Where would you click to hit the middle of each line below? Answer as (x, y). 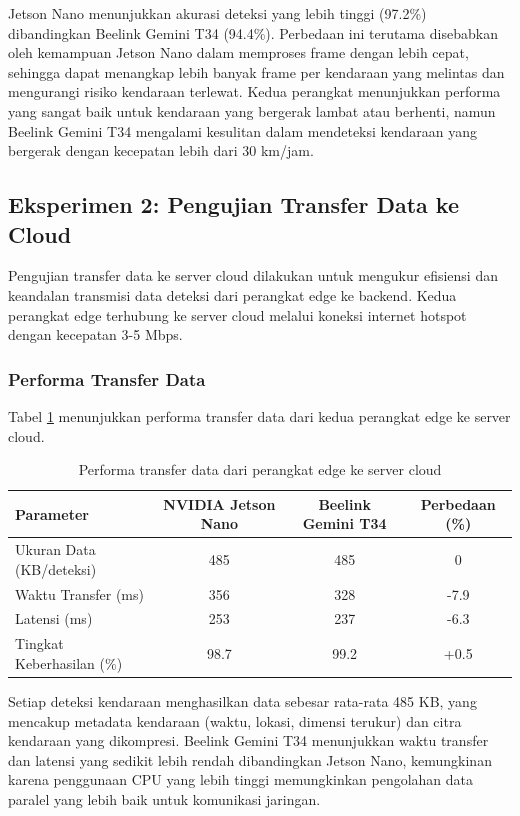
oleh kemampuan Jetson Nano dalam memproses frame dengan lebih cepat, (238, 52)
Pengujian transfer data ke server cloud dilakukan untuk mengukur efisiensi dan (253, 275)
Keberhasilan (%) (69, 662)
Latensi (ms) (54, 618)
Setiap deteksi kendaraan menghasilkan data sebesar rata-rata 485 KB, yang (242, 700)
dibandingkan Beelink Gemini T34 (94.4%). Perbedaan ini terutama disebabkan (253, 32)
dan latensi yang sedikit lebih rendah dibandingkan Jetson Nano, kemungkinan (250, 759)
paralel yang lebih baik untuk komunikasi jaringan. (164, 798)
